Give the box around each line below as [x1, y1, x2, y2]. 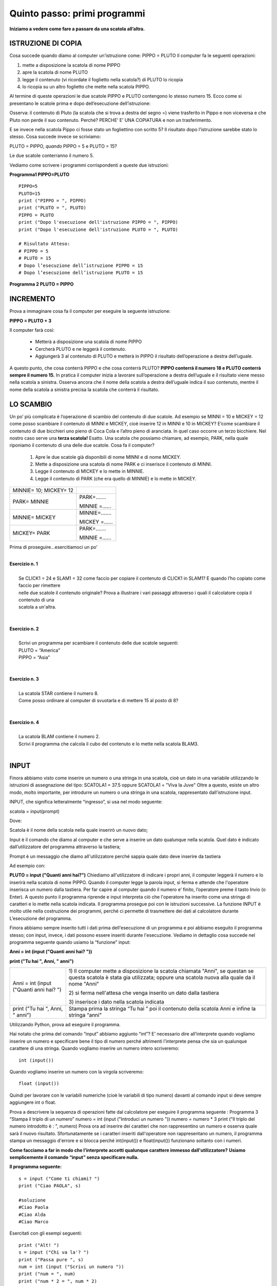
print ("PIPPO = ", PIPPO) [18, 198, 87, 204]
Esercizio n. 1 [9, 561, 38, 567]
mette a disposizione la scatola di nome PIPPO [22, 62, 121, 68]
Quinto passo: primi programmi [9, 8, 146, 19]
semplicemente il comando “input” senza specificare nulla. [9, 1154, 139, 1160]
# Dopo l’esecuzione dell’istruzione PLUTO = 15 [18, 270, 143, 275]
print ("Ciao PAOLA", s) [18, 1183, 81, 1189]
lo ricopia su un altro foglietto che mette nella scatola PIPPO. [22, 84, 150, 90]
